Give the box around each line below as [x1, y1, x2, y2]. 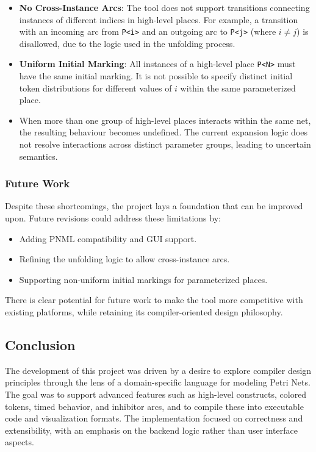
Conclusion [5, 335, 76, 354]
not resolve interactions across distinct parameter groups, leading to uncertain [19, 138, 311, 151]
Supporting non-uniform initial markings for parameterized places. [19, 273, 268, 285]
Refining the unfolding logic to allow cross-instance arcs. [19, 253, 230, 265]
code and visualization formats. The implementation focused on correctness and [5, 412, 303, 425]
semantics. [19, 149, 58, 162]
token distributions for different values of [19, 81, 172, 94]
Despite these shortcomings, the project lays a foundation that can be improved [5, 199, 303, 212]
